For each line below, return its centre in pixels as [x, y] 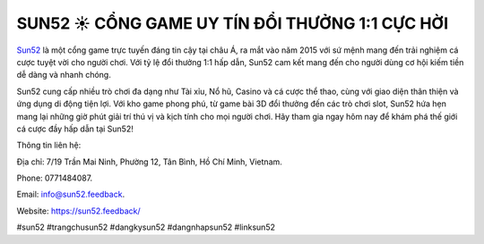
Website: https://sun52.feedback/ [78, 211]
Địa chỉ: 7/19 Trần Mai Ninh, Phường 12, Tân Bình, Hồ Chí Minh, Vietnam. [149, 162]
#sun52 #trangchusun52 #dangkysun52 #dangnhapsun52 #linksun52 [146, 227]
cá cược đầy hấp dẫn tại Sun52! [75, 129]
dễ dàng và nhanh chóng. [64, 75]
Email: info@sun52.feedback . [71, 194]
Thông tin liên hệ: [49, 145]
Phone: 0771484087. [55, 178]
